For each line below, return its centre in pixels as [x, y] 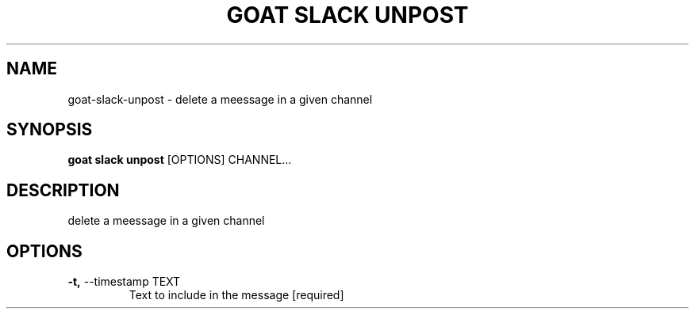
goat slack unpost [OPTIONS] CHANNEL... [180, 160]
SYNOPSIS [50, 130]
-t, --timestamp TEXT [124, 282]
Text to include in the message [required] [236, 295]
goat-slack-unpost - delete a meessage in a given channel [220, 99]
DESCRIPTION [63, 190]
